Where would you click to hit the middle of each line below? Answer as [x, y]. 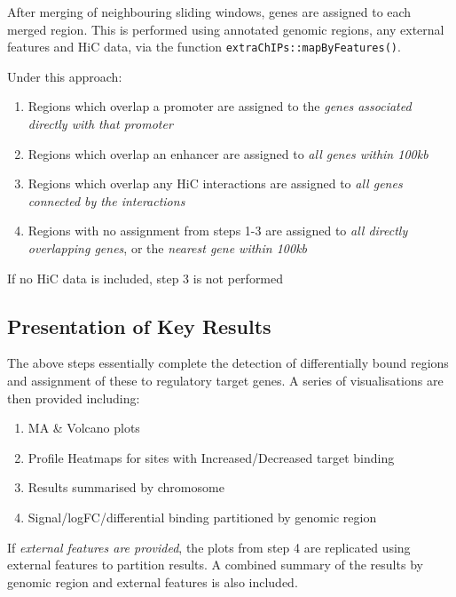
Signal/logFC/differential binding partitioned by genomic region [202, 517]
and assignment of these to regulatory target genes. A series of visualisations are [225, 380]
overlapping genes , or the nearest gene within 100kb [168, 248]
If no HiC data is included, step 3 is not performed [145, 278]
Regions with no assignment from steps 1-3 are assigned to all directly [218, 231]
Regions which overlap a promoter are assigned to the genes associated [220, 106]
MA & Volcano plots [84, 428]
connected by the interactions [106, 200]
